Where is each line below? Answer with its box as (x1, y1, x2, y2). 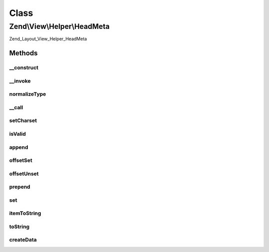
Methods (9, 49, 38, 57)
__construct (9, 64, 39, 71)
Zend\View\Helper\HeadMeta (9, 22, 110, 31)
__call (9, 104, 23, 111)
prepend (9, 183, 30, 190)
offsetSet (9, 157, 32, 164)
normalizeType (9, 91, 46, 98)
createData (9, 237, 37, 244)
